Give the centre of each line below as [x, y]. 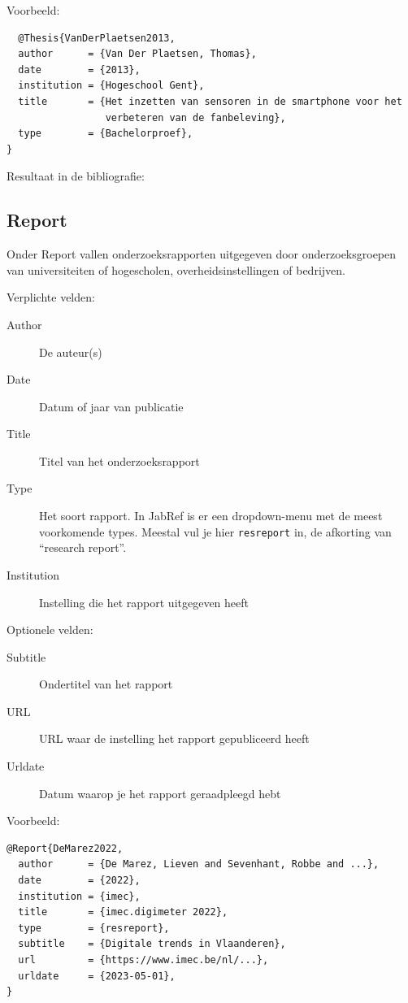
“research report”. [83, 547]
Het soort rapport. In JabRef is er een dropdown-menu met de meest [211, 516]
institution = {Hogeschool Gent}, [111, 86]
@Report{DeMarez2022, [65, 848]
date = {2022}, [79, 881]
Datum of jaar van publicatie [111, 406]
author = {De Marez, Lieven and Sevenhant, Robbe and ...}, [199, 864]
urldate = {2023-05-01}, [97, 976]
